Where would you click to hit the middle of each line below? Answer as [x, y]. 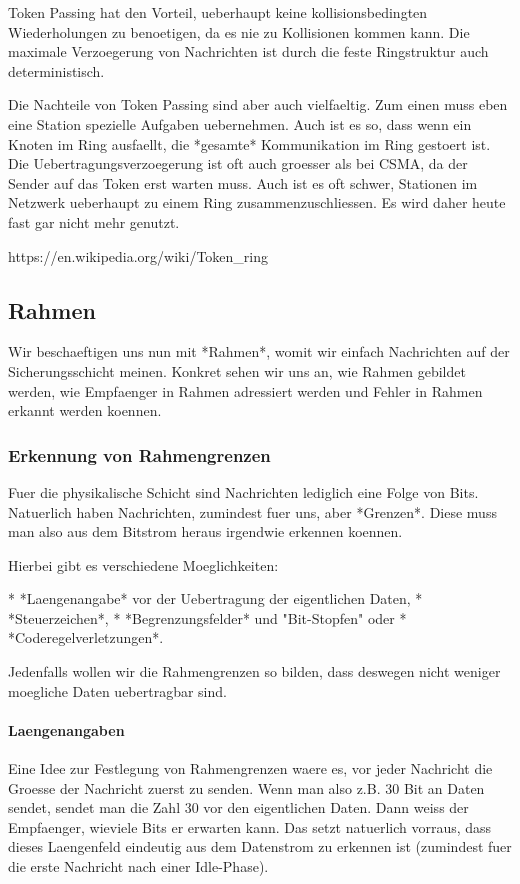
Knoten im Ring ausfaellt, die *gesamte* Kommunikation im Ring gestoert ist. [249, 143]
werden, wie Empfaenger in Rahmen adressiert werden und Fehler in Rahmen [245, 390]
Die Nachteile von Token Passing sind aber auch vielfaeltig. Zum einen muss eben [258, 104]
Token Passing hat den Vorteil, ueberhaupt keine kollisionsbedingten [218, 12]
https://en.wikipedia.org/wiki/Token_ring [138, 255]
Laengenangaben [66, 729]
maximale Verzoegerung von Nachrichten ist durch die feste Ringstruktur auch [248, 51]
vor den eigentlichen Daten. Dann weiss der [336, 807]
